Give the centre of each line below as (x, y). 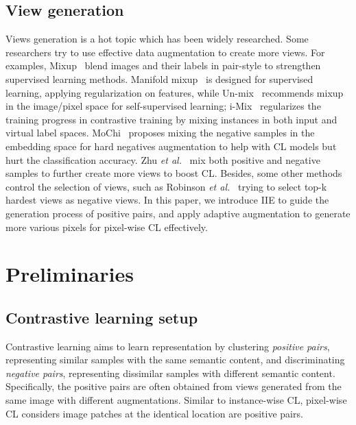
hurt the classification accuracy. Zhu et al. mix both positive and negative (163, 159)
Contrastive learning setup (102, 317)
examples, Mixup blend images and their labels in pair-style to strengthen (163, 65)
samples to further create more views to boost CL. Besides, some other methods (174, 173)
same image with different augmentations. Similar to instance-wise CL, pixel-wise (176, 400)
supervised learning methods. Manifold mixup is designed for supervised (159, 78)
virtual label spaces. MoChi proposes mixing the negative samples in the (160, 133)
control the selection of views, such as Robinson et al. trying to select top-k (166, 186)
